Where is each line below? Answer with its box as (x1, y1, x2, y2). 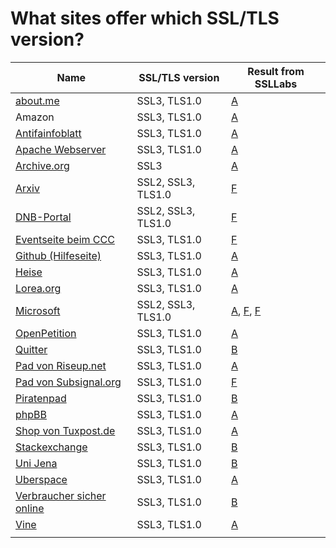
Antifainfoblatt (15, 126, 82, 140)
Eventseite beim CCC (15, 232, 115, 246)
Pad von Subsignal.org (15, 375, 122, 389)
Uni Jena (15, 456, 58, 470)
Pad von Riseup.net (15, 358, 107, 372)
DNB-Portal (15, 210, 72, 224)
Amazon (15, 110, 55, 124)
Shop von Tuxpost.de (15, 423, 116, 437)
